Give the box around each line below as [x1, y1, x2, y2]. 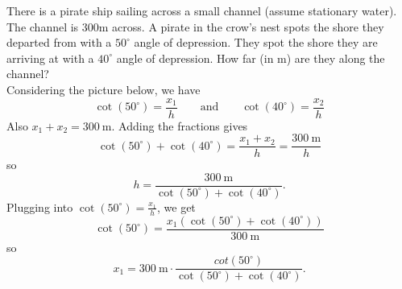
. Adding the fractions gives [111, 117, 248, 134]
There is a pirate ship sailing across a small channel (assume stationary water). [6, 2, 397, 19]
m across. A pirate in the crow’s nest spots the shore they [98, 18, 384, 35]
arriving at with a [6, 49, 94, 66]
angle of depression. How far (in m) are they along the [116, 49, 385, 66]
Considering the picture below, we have [6, 81, 201, 97]
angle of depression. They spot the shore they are [134, 34, 378, 51]
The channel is [6, 18, 79, 35]
